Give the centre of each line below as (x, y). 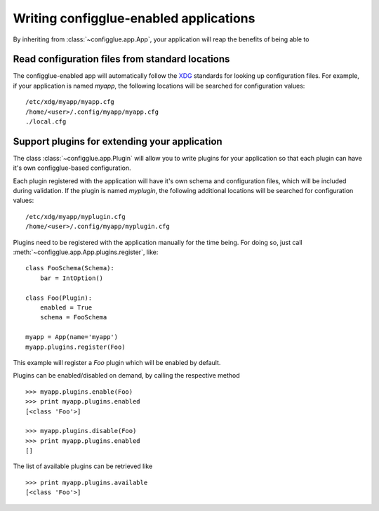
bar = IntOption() (72, 278)
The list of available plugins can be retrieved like (83, 466)
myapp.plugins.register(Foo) (75, 347)
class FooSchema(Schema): (70, 268)
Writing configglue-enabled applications (134, 18)
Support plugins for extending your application (118, 141)
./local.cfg (46, 122)
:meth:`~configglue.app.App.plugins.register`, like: (86, 252)
